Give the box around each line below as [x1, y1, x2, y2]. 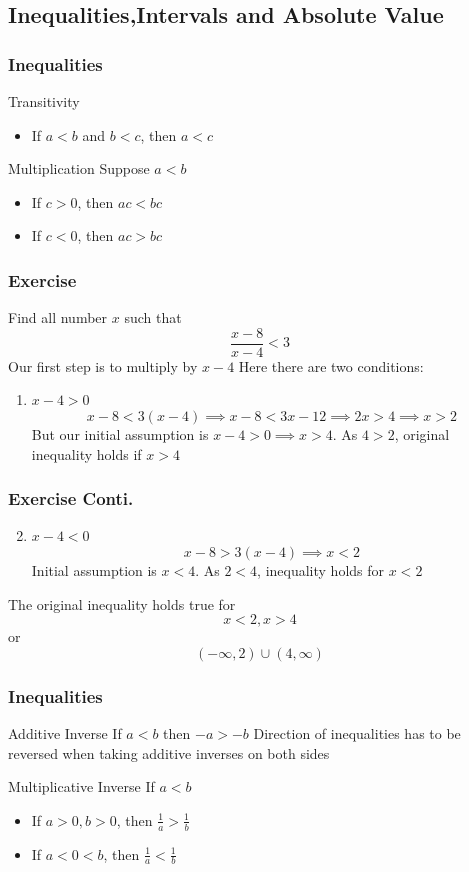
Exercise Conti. [8, 486, 134, 511]
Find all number [8, 307, 108, 328]
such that [124, 307, 182, 328]
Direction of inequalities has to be [253, 723, 461, 744]
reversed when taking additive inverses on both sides [8, 742, 330, 763]
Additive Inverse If [8, 723, 122, 744]
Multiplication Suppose [8, 158, 150, 179]
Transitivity [8, 91, 80, 111]
